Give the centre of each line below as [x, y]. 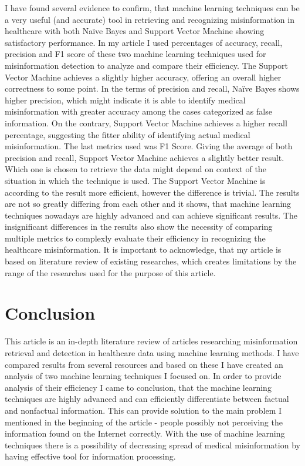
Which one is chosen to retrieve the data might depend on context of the [135, 169]
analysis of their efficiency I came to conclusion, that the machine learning [138, 387]
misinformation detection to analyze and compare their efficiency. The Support [146, 65]
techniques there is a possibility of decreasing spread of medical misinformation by [152, 445]
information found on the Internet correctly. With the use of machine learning [145, 433]
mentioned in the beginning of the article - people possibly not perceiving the [144, 422]
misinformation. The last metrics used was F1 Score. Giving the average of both [149, 146]
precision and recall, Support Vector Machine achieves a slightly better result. [145, 157]
